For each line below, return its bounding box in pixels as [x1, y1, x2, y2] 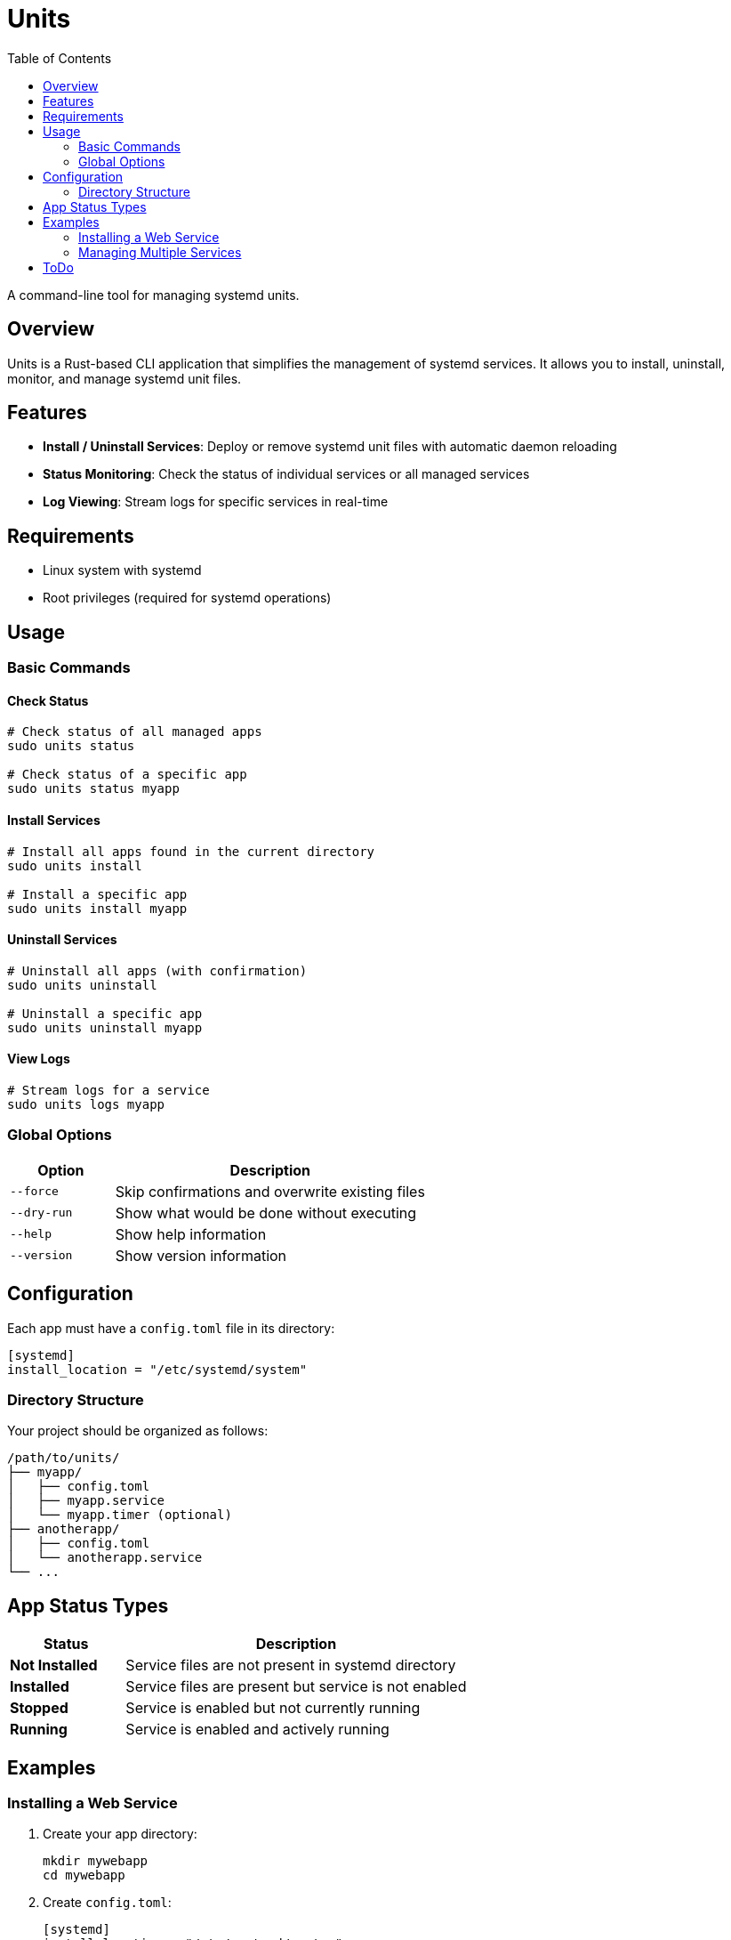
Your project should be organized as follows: [7, 1423, 269, 1439]
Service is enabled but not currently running [125, 1699, 421, 1718]
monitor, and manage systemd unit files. [7, 370, 242, 386]
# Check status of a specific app [7, 767, 247, 782]
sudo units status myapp [7, 781, 180, 796]
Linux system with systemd [43, 562, 202, 578]
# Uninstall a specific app [7, 1006, 203, 1021]
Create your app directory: [43, 1826, 197, 1842]
